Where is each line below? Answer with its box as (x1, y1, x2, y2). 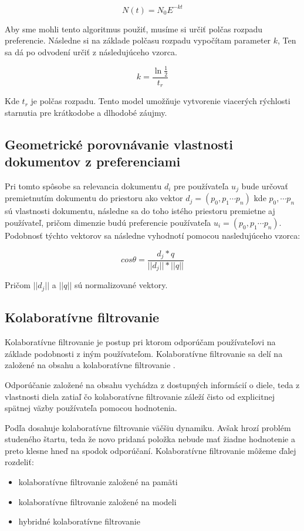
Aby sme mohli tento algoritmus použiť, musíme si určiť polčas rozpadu (5, 22, 263, 35)
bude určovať (241, 179, 288, 192)
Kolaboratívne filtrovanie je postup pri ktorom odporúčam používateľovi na (5, 336, 276, 348)
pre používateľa (174, 179, 229, 192)
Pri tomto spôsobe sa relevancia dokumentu (5, 179, 162, 192)
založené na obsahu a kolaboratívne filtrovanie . (5, 359, 175, 371)
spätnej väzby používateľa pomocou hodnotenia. (5, 402, 177, 414)
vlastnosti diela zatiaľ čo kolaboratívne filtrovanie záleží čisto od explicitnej (5, 390, 275, 402)
